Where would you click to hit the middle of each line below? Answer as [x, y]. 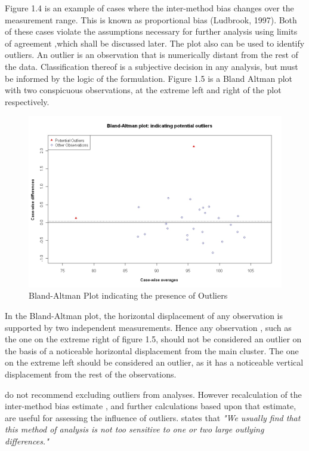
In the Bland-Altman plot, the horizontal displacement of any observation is [144, 316]
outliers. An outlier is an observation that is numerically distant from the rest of [152, 55]
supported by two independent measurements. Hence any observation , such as [148, 327]
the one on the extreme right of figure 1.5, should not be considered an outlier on [153, 339]
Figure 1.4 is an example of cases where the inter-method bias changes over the [149, 8]
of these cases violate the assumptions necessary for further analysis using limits [151, 31]
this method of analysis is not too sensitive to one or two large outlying [135, 429]
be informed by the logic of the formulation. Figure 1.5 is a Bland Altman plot [149, 78]
